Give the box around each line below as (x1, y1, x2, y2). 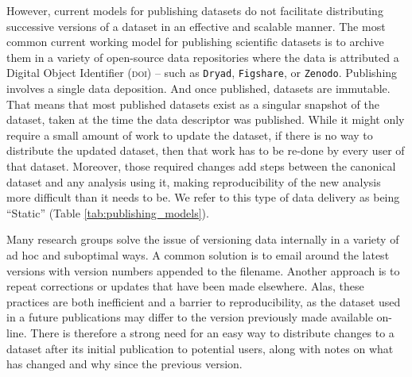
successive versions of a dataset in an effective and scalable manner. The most (6, 17, 386, 34)
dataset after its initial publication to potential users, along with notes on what (6, 340, 394, 356)
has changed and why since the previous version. (6, 356, 243, 372)
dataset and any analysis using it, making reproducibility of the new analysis (6, 173, 381, 190)
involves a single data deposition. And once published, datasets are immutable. (6, 80, 391, 97)
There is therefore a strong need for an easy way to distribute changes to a (30, 324, 395, 340)
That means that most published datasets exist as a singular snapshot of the (6, 95, 380, 112)
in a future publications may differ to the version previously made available (6, 309, 373, 325)
